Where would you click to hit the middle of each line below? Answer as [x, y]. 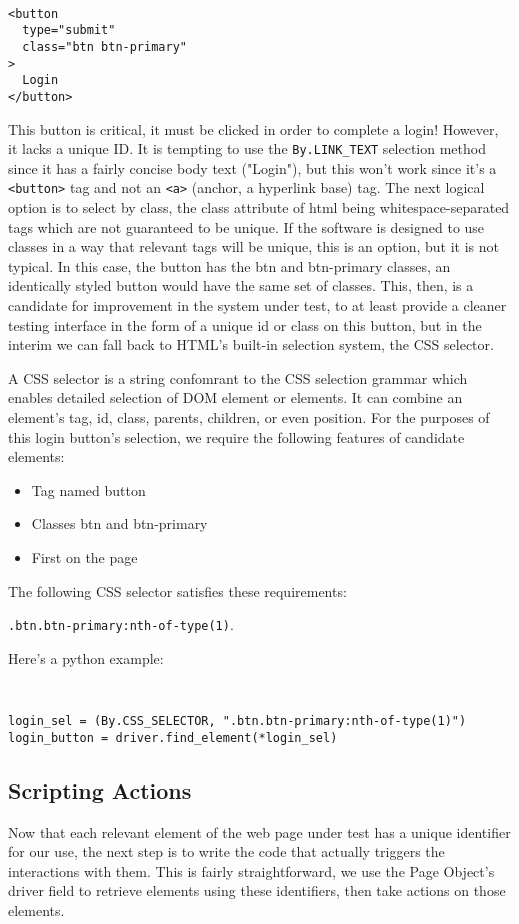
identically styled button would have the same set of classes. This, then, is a [241, 285]
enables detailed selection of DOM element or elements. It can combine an [235, 397]
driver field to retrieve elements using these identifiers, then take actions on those [257, 890]
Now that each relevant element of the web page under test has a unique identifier [259, 831]
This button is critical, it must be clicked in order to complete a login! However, [253, 128]
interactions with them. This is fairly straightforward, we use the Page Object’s [251, 870]
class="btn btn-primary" [104, 46]
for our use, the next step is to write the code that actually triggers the [226, 851]
